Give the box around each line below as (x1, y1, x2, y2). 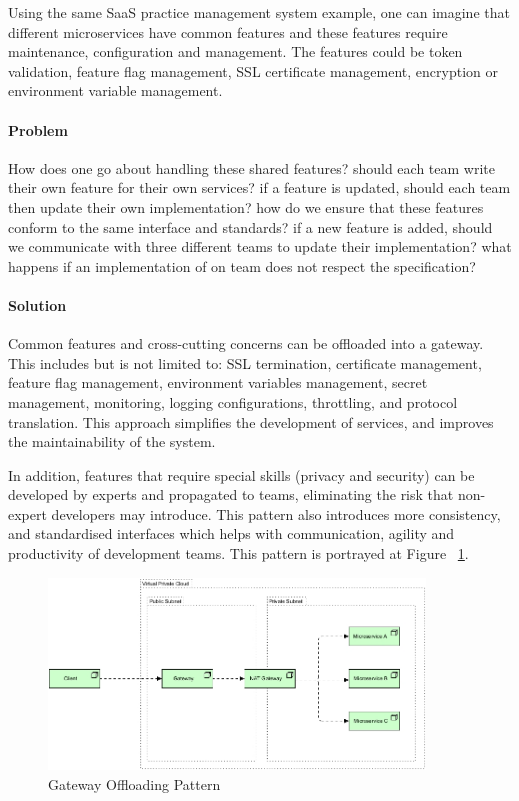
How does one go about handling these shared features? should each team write (8, 157, 495, 178)
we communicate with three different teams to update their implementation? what (8, 236, 512, 257)
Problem (8, 119, 68, 140)
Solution (8, 294, 67, 315)
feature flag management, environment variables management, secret (8, 372, 428, 393)
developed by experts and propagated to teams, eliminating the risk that (8, 484, 454, 505)
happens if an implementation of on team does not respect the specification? (8, 255, 476, 276)
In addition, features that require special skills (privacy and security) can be (8, 464, 475, 485)
